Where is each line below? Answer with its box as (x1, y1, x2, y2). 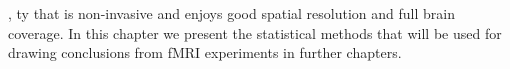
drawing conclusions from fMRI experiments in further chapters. (8, 42, 402, 63)
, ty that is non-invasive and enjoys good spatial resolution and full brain (8, 3, 455, 23)
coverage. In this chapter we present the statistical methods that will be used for (8, 22, 502, 43)
